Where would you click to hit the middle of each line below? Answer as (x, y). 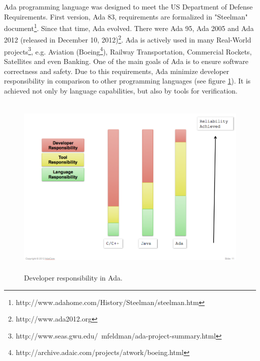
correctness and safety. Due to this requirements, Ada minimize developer (117, 71)
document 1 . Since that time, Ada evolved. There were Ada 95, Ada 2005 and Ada (129, 27)
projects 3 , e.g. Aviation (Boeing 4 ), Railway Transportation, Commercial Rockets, (128, 50)
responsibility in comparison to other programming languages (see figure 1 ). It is (127, 81)
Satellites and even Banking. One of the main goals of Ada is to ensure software (126, 61)
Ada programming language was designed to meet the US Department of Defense (128, 6)
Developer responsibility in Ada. (73, 277)
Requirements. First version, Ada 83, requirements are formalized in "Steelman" (126, 16)
